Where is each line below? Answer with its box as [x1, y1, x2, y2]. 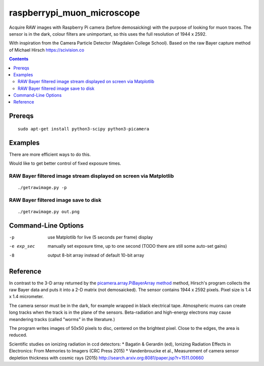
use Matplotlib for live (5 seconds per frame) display [47, 234, 153, 240]
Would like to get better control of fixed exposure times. [9, 160, 122, 166]
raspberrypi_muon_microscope [9, 7, 140, 18]
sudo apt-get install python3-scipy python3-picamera [18, 126, 149, 131]
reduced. [9, 332, 27, 338]
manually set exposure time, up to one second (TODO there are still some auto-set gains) [47, 243, 227, 249]
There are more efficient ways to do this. [9, 151, 91, 157]
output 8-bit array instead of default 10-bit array [47, 252, 144, 258]
